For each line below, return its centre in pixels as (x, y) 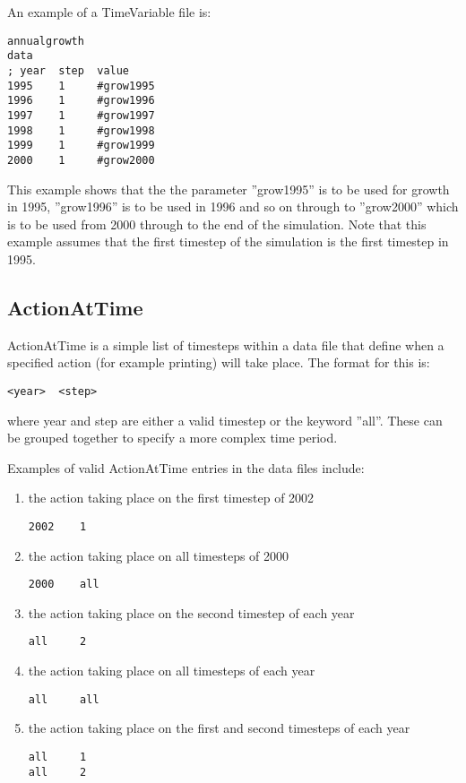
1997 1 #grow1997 (81, 115)
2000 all (64, 585)
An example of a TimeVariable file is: (109, 12)
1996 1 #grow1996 (81, 101)
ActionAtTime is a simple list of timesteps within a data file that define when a (226, 344)
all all (64, 699)
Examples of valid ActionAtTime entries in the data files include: (186, 467)
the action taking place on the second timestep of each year (191, 612)
